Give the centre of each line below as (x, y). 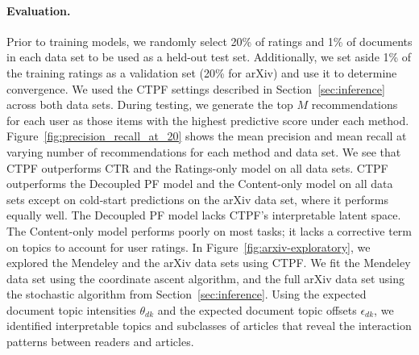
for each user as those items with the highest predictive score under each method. (208, 120)
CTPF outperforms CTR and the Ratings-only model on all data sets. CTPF (197, 167)
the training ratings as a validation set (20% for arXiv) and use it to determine (202, 72)
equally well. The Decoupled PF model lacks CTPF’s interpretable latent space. (204, 215)
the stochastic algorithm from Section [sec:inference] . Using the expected (187, 294)
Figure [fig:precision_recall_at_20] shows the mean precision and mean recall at (207, 136)
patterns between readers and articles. (100, 342)
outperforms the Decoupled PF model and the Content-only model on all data (200, 184)
